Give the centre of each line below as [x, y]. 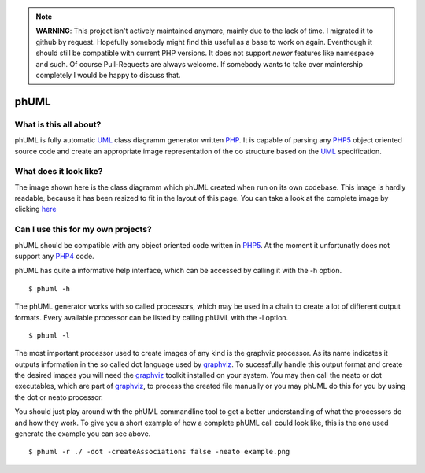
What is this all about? [58, 124]
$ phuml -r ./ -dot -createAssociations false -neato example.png [159, 452]
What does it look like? [59, 172]
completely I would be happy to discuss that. [108, 75]
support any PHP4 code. [54, 256]
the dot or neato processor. [59, 397]
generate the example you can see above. [83, 434]
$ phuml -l [50, 335]
